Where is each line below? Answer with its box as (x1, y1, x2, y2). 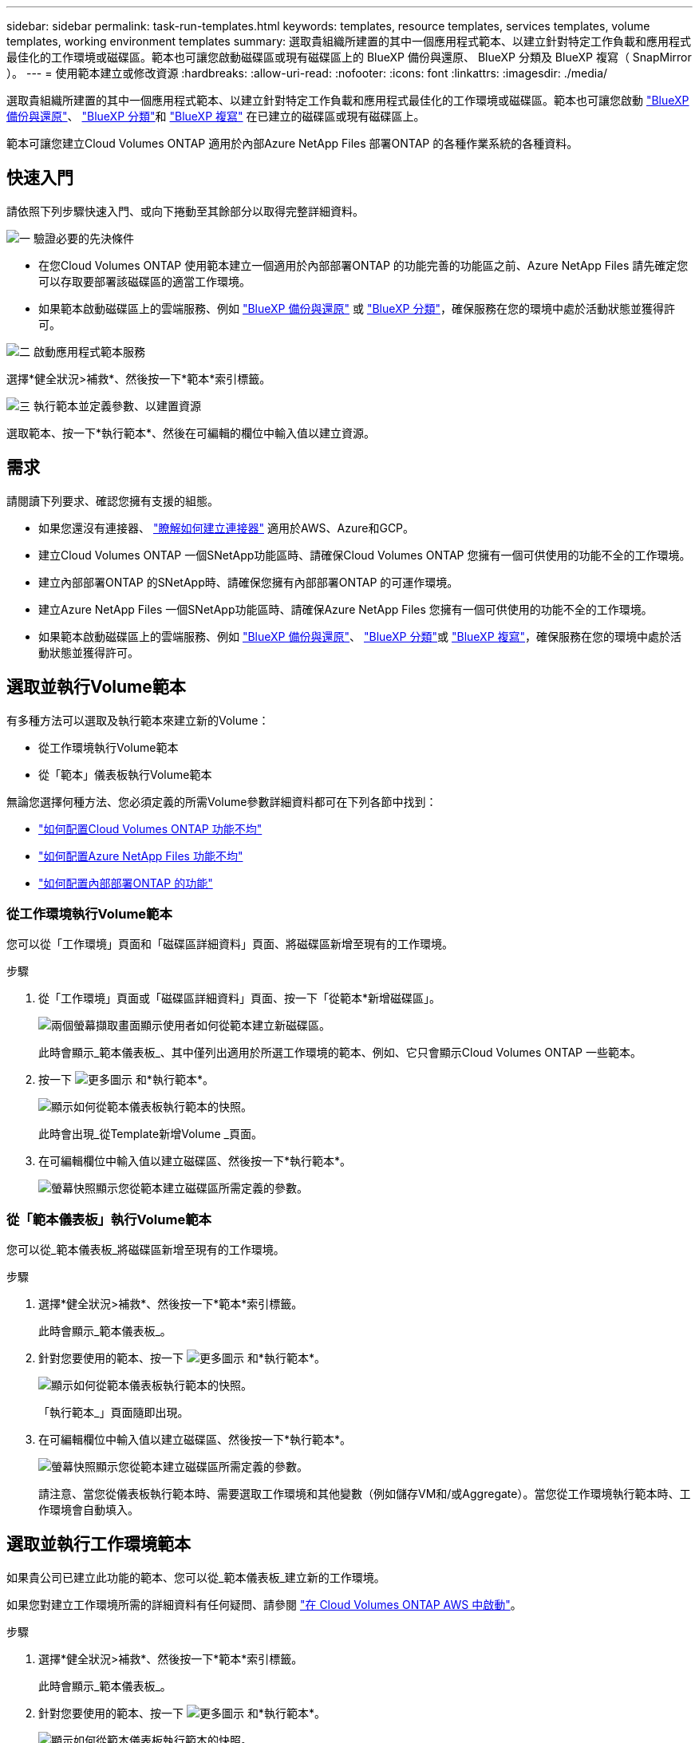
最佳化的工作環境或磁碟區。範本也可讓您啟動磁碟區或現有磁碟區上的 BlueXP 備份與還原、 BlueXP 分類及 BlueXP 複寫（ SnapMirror (6, 50, 692, 64)
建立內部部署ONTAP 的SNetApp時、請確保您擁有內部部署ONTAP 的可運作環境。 (38, 575, 459, 589)
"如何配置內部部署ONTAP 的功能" (38, 875, 213, 890)
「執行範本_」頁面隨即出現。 (38, 1405, 189, 1420)
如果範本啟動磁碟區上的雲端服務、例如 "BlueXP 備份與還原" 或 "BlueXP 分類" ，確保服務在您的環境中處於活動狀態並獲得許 (38, 301, 675, 315)
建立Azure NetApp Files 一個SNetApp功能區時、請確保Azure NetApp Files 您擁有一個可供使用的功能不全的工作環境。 (38, 602, 653, 616)
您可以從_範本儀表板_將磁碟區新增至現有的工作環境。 (6, 1243, 285, 1257)
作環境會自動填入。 (38, 1503, 139, 1517)
